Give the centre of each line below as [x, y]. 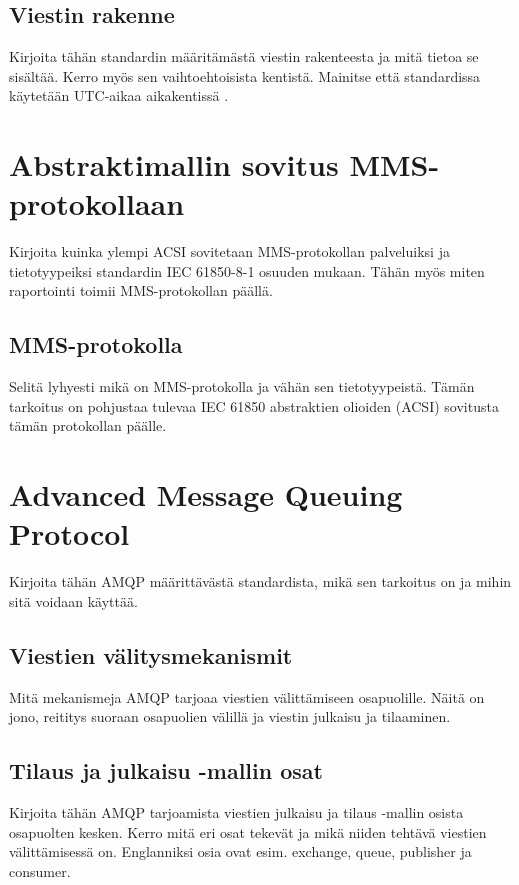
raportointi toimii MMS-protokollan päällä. [141, 290]
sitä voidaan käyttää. [73, 600]
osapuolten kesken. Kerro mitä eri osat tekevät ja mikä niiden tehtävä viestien [248, 831]
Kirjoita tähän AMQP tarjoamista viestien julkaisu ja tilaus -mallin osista [236, 812]
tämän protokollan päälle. [88, 425]
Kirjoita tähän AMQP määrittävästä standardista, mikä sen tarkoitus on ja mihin [260, 581]
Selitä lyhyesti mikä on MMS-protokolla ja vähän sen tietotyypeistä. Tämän [242, 386]
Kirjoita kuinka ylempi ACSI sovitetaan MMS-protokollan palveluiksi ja [229, 251]
